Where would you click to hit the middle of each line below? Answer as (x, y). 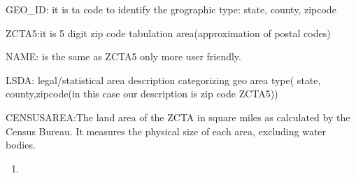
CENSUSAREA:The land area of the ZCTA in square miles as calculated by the (178, 117)
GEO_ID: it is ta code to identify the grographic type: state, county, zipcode (171, 9)
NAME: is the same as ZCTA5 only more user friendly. (123, 56)
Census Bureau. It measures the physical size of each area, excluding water (166, 131)
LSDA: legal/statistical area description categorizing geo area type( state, (163, 80)
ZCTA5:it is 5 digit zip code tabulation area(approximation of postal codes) (168, 33)
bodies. (21, 145)
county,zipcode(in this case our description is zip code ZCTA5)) (142, 94)
